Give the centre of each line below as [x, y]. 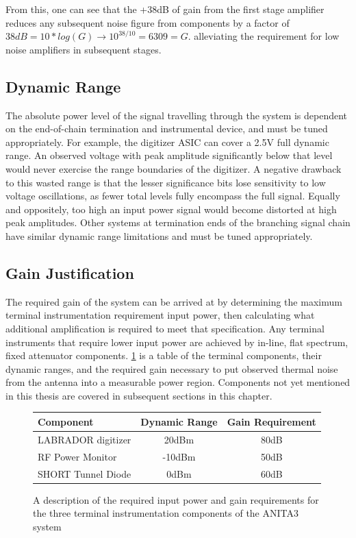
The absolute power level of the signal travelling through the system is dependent [177, 115]
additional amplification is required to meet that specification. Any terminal [165, 328]
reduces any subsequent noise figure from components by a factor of [148, 22]
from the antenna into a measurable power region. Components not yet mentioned [178, 382]
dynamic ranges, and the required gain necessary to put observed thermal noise [172, 368]
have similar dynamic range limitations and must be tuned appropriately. [159, 235]
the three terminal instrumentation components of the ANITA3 [166, 513]
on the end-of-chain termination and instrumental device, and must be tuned [167, 129]
